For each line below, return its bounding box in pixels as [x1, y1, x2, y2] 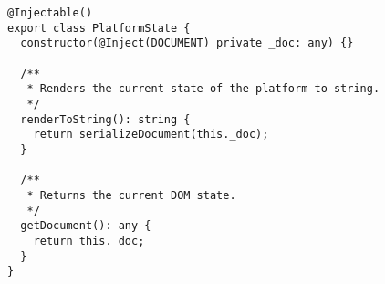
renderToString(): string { [20, 112, 191, 126]
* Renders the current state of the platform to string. [26, 82, 380, 96]
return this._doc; [33, 234, 145, 247]
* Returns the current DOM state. [26, 188, 236, 202]
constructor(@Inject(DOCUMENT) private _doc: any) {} [20, 37, 354, 50]
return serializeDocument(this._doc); [33, 128, 269, 142]
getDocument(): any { [20, 219, 151, 233]
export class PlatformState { [7, 21, 191, 35]
